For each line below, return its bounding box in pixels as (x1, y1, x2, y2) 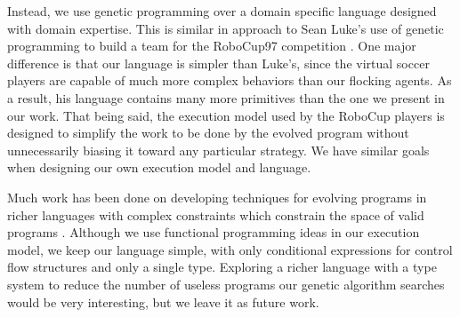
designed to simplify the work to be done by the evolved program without (7, 123, 409, 142)
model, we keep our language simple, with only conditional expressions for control (7, 240, 453, 258)
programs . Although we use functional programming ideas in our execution (7, 223, 420, 242)
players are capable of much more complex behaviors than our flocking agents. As (7, 71, 452, 90)
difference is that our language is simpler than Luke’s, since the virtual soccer (7, 53, 430, 72)
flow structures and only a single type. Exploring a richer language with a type (7, 258, 437, 276)
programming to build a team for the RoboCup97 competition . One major (7, 36, 416, 55)
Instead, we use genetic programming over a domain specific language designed (7, 2, 437, 20)
